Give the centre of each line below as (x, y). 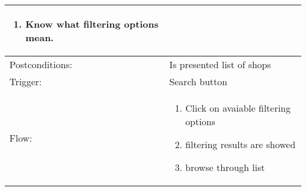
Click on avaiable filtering (238, 108)
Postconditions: (41, 64)
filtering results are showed (241, 144)
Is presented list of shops (220, 64)
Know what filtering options (92, 24)
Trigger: (26, 81)
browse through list (225, 167)
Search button (198, 81)
